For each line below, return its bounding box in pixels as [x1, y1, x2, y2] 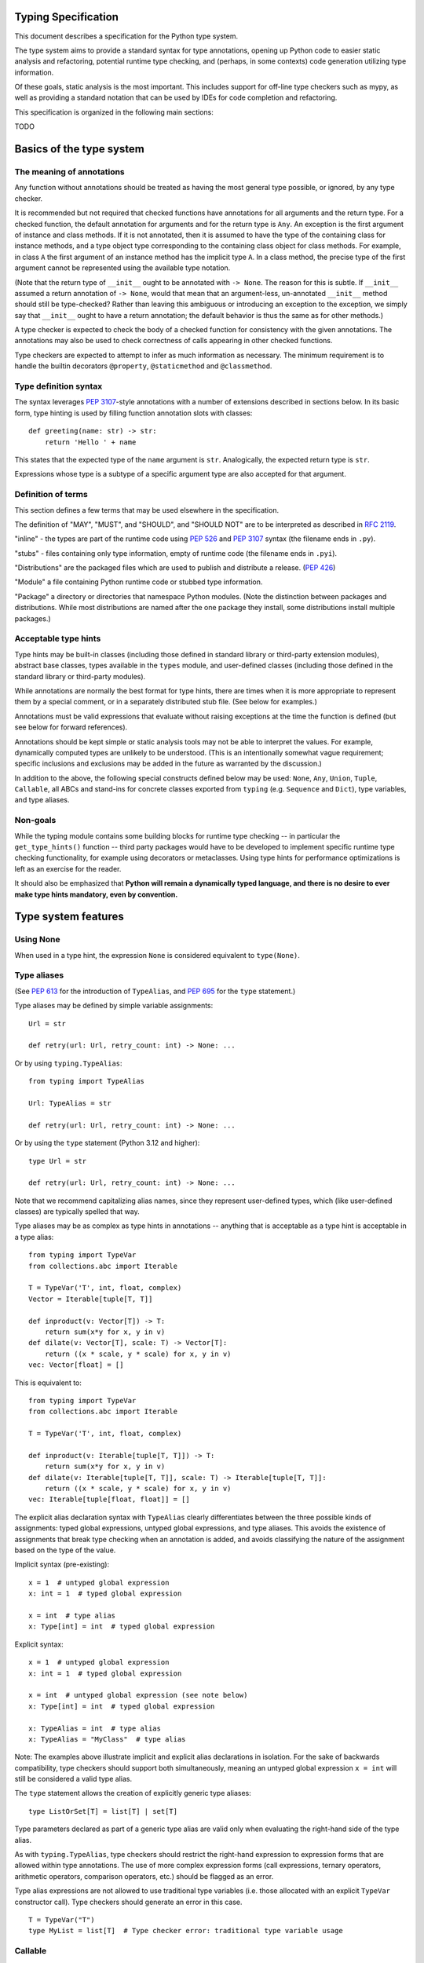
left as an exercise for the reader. [14, 864, 122, 873]
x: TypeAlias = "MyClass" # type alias [28, 1735, 186, 1743]
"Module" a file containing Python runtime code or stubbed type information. [14, 577, 263, 587]
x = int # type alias [28, 1610, 116, 1620]
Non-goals [14, 815, 57, 826]
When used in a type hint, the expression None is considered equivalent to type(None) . [14, 950, 300, 960]
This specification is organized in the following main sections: [14, 107, 214, 117]
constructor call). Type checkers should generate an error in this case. [14, 1897, 243, 1906]
